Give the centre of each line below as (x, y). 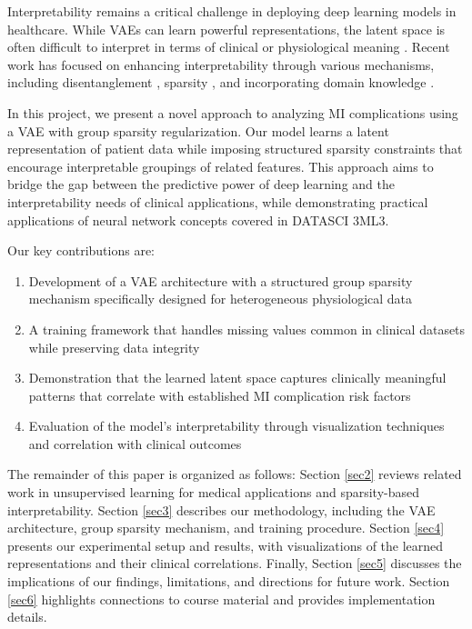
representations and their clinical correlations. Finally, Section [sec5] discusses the (235, 563)
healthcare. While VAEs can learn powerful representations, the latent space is (226, 29)
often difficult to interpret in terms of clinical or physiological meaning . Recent (229, 47)
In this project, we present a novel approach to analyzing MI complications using (233, 112)
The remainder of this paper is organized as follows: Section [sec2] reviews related (235, 474)
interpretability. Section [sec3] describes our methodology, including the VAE (221, 509)
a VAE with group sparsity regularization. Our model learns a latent (198, 130)
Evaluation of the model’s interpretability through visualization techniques (236, 426)
